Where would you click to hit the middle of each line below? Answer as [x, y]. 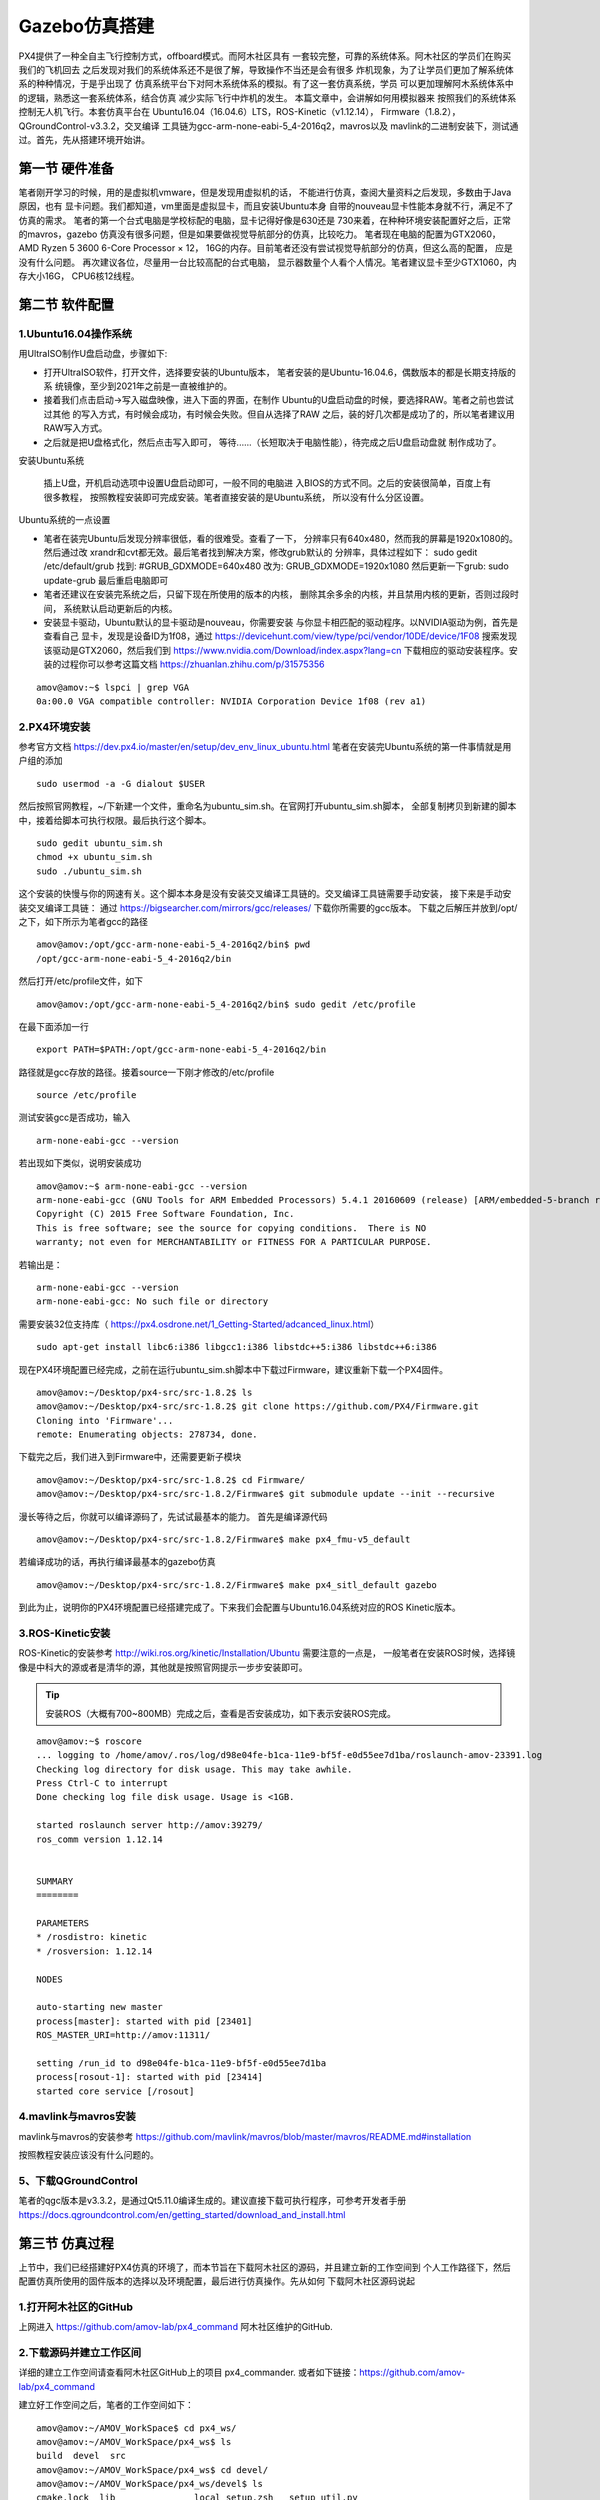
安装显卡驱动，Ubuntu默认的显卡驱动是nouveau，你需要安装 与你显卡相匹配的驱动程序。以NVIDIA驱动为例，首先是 [281, 622]
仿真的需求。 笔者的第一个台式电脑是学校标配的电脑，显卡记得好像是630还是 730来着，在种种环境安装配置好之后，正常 [265, 220]
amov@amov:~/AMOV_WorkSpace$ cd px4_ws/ [136, 2428]
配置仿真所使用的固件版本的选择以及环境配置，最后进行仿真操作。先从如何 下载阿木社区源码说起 [216, 2281]
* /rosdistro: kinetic [92, 1937]
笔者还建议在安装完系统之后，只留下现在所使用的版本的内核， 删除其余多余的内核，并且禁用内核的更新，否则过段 [276, 594]
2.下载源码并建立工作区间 [80, 2352]
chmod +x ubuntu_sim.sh [94, 857]
